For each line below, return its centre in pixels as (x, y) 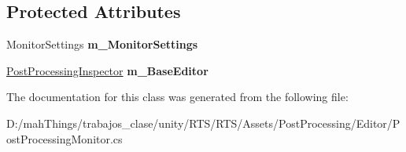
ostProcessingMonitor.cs (65, 138)
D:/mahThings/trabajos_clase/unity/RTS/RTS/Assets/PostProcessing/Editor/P (203, 123)
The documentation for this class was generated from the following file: (177, 97)
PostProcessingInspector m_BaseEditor (107, 70)
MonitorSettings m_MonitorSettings (102, 44)
